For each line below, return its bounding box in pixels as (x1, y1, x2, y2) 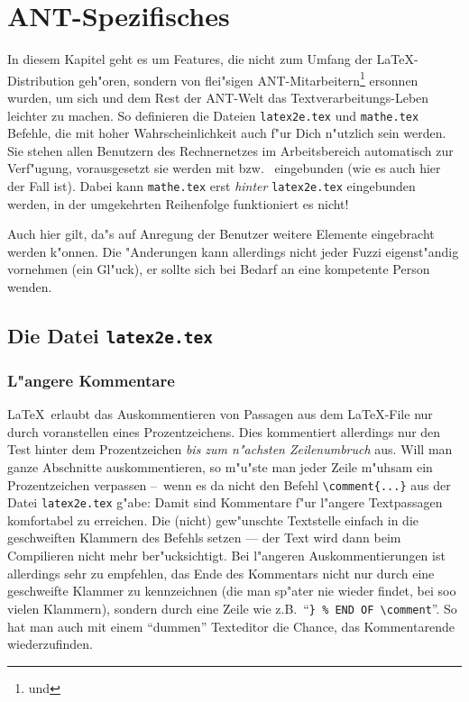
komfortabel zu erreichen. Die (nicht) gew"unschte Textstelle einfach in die (7, 510, 419, 529)
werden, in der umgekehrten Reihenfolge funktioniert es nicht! (7, 194, 349, 213)
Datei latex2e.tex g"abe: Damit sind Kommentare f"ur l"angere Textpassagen (7, 493, 443, 512)
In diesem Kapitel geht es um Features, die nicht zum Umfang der (7, 50, 372, 68)
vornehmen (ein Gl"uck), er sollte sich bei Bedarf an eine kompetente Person (7, 260, 430, 278)
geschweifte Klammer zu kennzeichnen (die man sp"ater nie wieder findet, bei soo (7, 581, 456, 600)
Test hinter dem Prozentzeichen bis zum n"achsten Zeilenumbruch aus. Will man (7, 440, 453, 459)
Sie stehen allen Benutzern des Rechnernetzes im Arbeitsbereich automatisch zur (7, 141, 454, 160)
